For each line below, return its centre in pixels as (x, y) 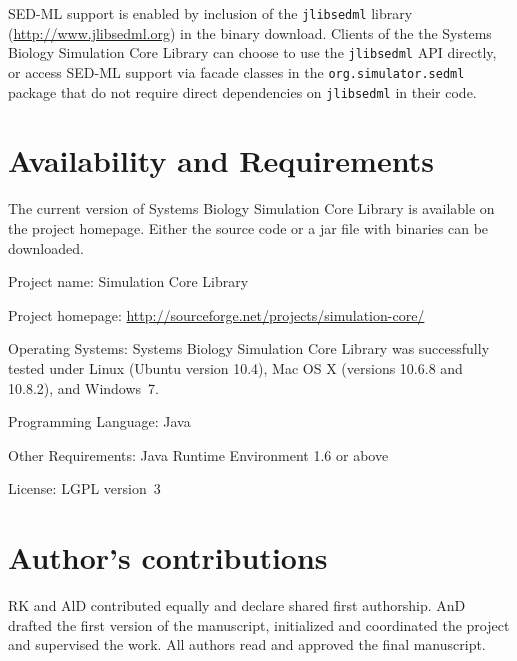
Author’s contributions (168, 557)
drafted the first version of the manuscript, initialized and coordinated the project (259, 624)
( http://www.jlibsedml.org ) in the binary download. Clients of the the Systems (250, 32)
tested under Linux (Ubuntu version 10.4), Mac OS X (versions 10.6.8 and (235, 367)
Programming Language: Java (99, 421)
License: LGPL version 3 (84, 488)
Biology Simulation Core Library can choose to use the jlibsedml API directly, (252, 52)
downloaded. (46, 247)
